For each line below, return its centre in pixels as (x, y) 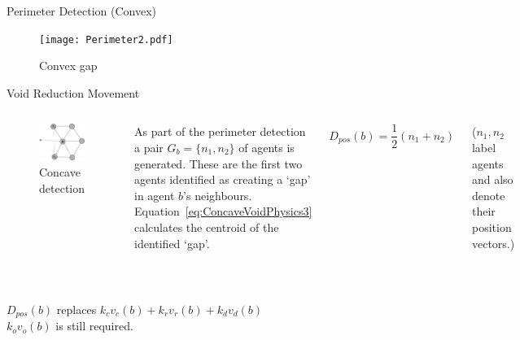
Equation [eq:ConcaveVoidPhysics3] (223, 211)
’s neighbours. (218, 195)
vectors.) (493, 243)
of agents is (267, 148)
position (492, 227)
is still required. (94, 326)
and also (492, 179)
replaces (76, 309)
